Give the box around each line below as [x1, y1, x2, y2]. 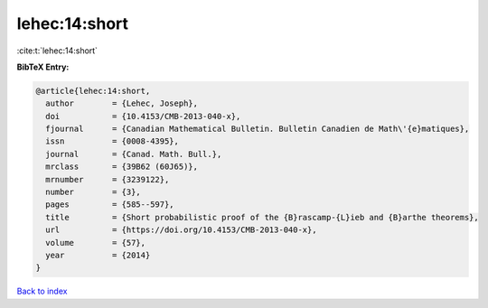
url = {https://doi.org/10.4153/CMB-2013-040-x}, [45, 225, 317, 235]
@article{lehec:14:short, [35, 86, 151, 96]
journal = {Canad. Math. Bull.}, [45, 149, 222, 159]
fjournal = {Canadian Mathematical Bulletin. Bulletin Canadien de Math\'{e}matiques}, [45, 124, 470, 135]
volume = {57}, [45, 238, 146, 247]
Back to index [16, 285, 68, 297]
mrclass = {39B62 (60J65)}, [45, 162, 199, 172]
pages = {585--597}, [45, 200, 175, 210]
